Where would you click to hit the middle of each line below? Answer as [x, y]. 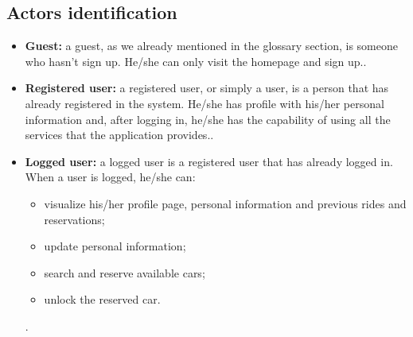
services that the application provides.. [119, 135]
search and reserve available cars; [125, 272]
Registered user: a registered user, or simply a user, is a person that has [207, 88]
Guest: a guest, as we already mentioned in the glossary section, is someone [211, 46]
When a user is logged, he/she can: [110, 177]
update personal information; [115, 246]
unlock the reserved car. [102, 299]
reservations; [74, 219]
